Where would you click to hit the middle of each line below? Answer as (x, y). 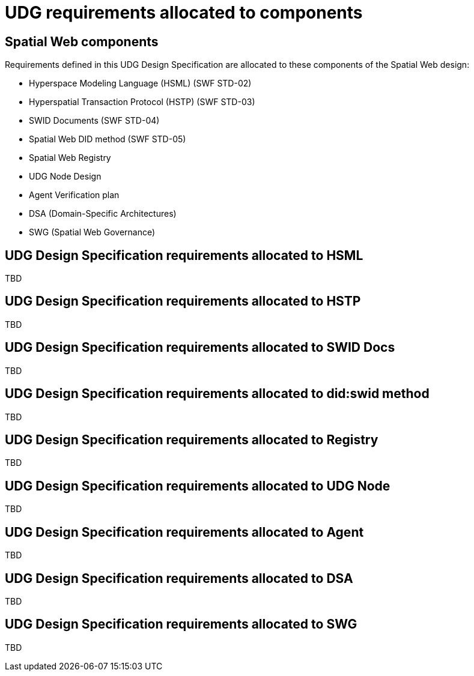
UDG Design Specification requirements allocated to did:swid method (217, 394)
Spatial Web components (82, 41)
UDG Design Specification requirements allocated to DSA (179, 578)
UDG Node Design (65, 177)
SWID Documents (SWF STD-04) (94, 121)
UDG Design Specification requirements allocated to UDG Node (198, 486)
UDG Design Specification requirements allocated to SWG (181, 624)
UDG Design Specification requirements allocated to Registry (192, 439)
